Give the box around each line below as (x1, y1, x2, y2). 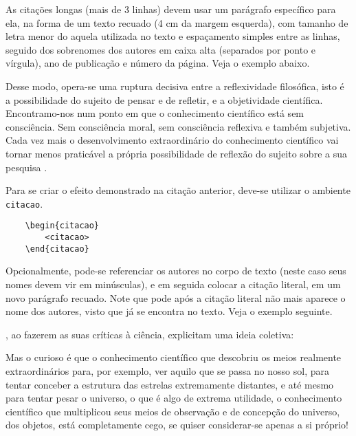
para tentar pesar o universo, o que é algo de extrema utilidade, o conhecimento (5, 391, 342, 405)
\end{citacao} (25, 243, 89, 254)
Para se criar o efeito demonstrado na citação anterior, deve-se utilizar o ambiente (5, 183, 351, 197)
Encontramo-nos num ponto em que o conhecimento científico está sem (5, 106, 304, 120)
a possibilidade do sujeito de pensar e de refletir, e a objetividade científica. (5, 92, 323, 107)
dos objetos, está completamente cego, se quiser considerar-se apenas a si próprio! (5, 417, 348, 432)
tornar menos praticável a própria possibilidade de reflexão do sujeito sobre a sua (5, 146, 347, 160)
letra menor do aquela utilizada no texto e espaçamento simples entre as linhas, (5, 29, 340, 43)
